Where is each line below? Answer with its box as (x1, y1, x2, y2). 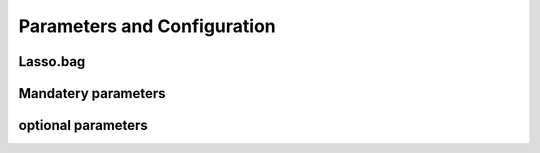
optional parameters (18, 117, 149, 134)
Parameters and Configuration (18, 15, 277, 37)
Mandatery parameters (18, 85, 166, 102)
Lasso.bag (18, 53, 86, 70)
